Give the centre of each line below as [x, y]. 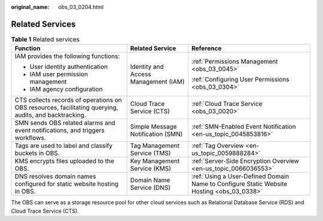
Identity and [147, 67]
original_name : [30, 7]
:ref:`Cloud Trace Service [227, 104]
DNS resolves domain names [55, 177]
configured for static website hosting [67, 184]
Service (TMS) [150, 153]
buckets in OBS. [37, 153]
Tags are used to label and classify [64, 146]
